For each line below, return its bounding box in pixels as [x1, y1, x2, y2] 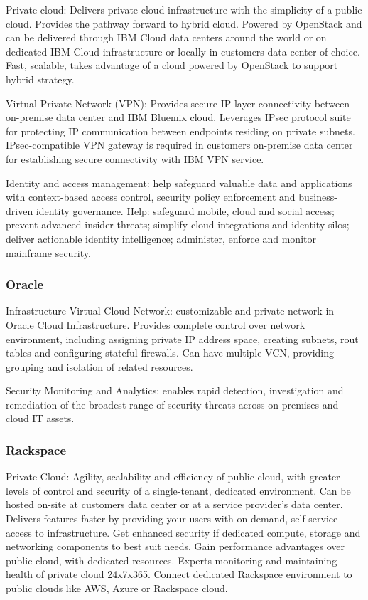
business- [298, 189, 337, 204]
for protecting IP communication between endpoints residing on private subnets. [6, 123, 355, 138]
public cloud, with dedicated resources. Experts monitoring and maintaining [6, 552, 337, 567]
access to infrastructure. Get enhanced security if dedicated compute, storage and [6, 525, 361, 540]
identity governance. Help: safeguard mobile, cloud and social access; [36, 203, 335, 218]
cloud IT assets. [6, 411, 75, 426]
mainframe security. [6, 245, 91, 260]
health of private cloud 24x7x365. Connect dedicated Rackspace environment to [6, 567, 352, 581]
